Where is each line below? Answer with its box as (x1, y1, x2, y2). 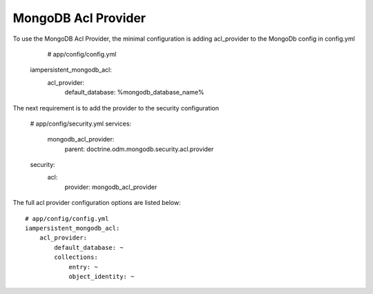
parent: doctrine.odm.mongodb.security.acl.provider (64, 145, 214, 153)
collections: (54, 253, 98, 262)
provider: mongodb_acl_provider (64, 183, 157, 191)
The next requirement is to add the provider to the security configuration (12, 104, 220, 112)
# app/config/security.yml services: (30, 119, 131, 128)
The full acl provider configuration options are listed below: (12, 199, 181, 207)
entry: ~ (68, 263, 98, 271)
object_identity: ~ (68, 273, 135, 280)
